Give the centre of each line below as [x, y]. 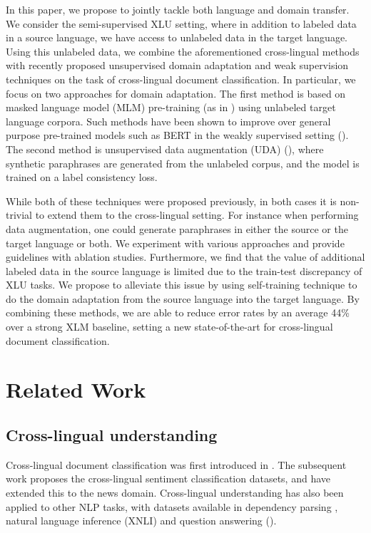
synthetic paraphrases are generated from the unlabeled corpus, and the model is [183, 163]
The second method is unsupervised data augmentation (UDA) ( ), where [165, 149]
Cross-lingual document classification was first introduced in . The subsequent [176, 464]
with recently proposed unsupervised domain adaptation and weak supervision [177, 65]
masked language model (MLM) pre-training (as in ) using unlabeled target [171, 107]
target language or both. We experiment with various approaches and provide [175, 243]
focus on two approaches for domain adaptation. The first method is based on [176, 93]
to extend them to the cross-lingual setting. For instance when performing [197, 215]
